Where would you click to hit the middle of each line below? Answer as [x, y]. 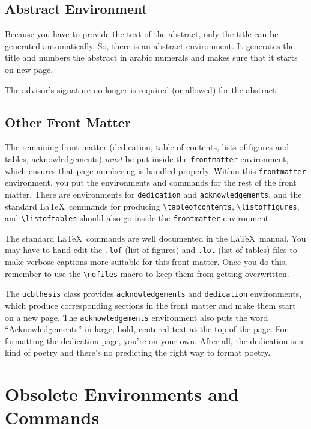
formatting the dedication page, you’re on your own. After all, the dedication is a [154, 340]
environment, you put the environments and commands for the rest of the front [151, 182]
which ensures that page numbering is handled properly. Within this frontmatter [155, 170]
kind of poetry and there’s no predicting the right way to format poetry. [138, 352]
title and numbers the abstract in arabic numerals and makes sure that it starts [151, 57]
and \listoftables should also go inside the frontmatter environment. [138, 218]
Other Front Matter [68, 122]
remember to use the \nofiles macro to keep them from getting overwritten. [147, 273]
